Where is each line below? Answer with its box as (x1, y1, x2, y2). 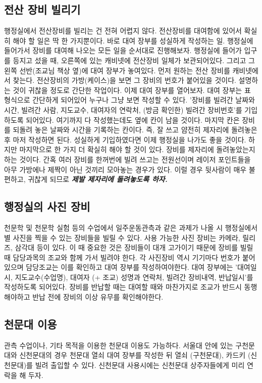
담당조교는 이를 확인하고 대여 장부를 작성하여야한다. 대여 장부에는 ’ (26, 262, 237, 272)
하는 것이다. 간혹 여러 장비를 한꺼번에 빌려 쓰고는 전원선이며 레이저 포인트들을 (4, 154, 251, 164)
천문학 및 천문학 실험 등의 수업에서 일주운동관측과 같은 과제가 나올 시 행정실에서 (4, 222, 258, 232)
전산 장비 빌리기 (4, 2, 81, 17)
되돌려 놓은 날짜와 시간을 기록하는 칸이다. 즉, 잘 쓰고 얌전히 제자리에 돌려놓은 (13, 124, 257, 135)
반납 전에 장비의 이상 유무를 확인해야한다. (32, 292, 164, 302)
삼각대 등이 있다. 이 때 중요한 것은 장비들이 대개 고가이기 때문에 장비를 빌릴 (15, 242, 253, 253)
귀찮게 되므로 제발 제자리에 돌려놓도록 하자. (28, 174, 168, 184)
